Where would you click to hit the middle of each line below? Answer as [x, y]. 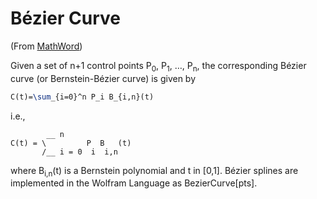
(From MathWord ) [46, 46]
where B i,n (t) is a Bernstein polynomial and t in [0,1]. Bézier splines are [154, 171]
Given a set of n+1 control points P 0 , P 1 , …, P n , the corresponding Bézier [158, 66]
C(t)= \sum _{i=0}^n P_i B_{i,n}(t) [82, 97]
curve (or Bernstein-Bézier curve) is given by [103, 78]
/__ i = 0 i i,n [79, 152]
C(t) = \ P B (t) [71, 143]
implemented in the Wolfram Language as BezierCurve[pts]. [134, 183]
